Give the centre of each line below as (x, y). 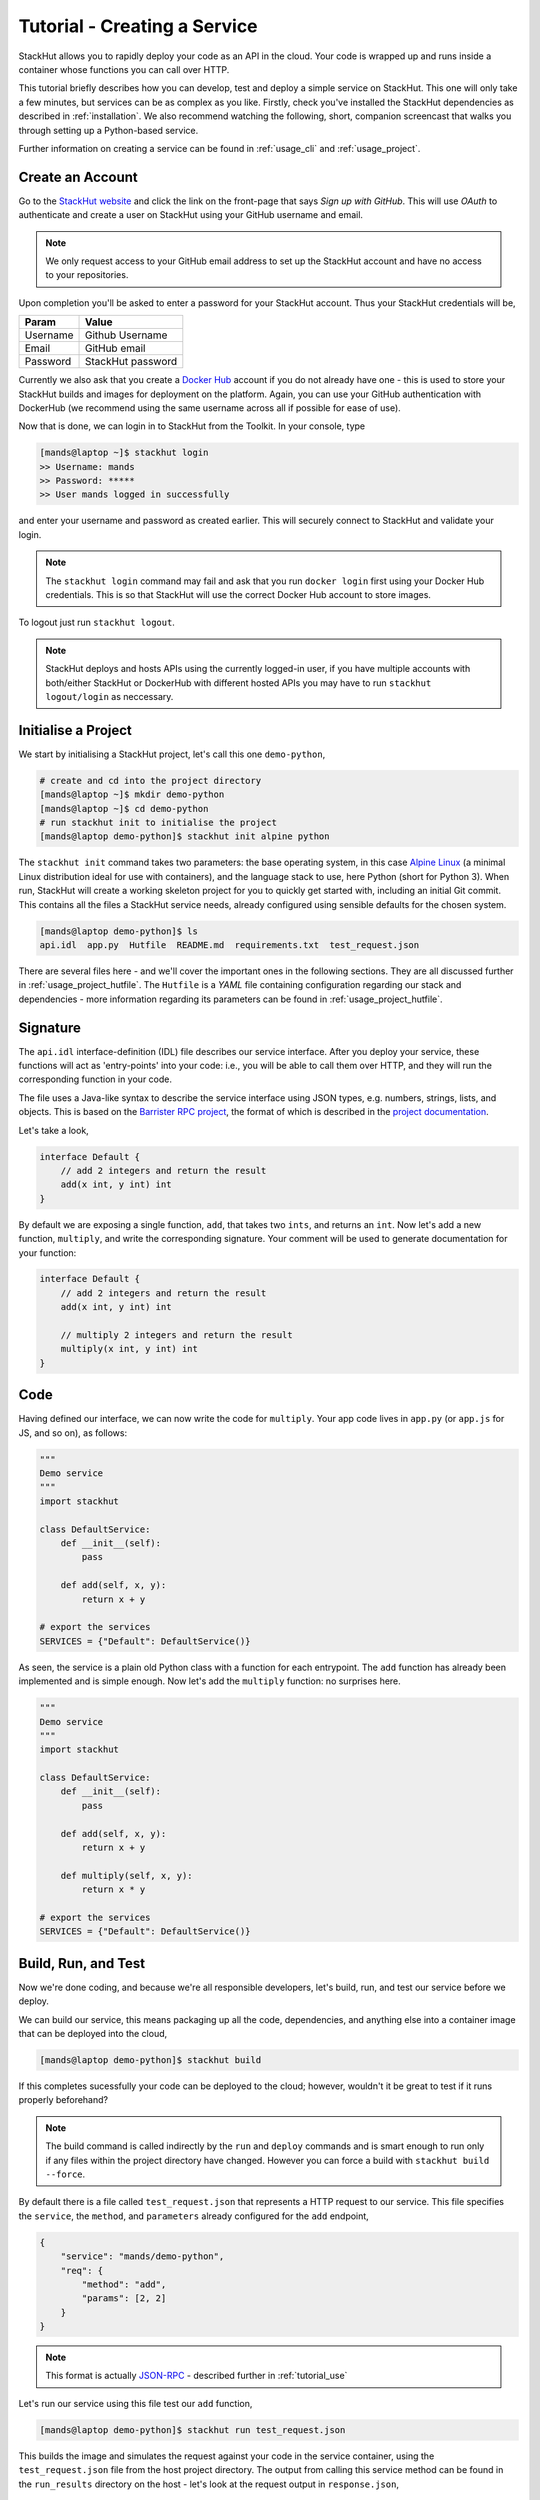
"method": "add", (124, 2284)
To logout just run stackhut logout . (96, 622)
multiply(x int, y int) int (129, 1349)
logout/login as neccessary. (109, 696)
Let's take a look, (53, 1130)
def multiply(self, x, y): (127, 1875)
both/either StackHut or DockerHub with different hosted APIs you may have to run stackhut (238, 682)
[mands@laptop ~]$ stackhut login (124, 453)
